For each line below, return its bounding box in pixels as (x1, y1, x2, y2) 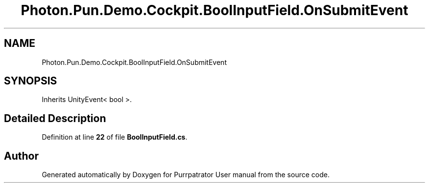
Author (4, 149, 39, 162)
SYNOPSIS (4, 75, 57, 87)
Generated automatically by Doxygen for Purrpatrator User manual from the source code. (42, 170, 330, 179)
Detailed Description (4, 112, 106, 125)
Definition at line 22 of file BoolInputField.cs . (42, 133, 188, 142)
